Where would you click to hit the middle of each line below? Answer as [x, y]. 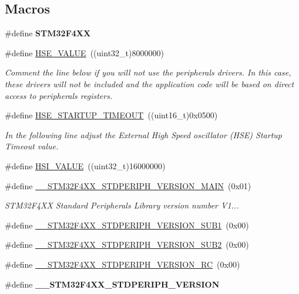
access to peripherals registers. [59, 95]
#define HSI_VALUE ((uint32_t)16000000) [85, 165]
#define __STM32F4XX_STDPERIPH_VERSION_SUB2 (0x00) [127, 245]
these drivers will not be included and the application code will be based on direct [149, 83]
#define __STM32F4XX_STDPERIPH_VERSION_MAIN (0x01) [128, 185]
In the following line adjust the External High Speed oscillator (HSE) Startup [143, 134]
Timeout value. [32, 146]
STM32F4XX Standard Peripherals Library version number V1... [122, 205]
